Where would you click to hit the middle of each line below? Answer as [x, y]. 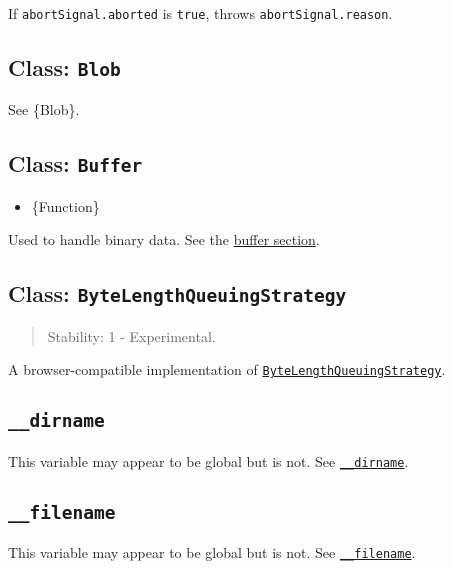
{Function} [65, 205]
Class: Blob [64, 67]
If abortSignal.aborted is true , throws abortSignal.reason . [200, 13]
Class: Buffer [75, 163]
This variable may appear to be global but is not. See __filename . [212, 552]
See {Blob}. [44, 109]
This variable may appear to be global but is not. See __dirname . [208, 460]
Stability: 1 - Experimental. [131, 335]
